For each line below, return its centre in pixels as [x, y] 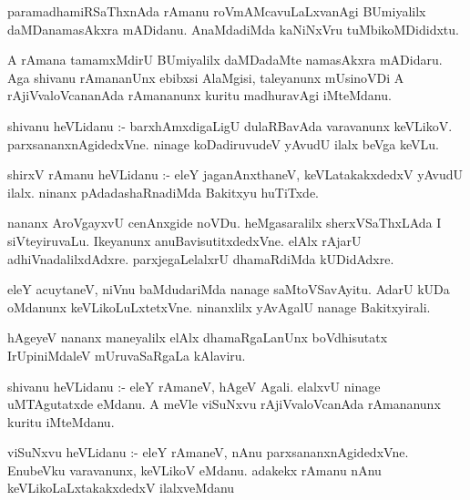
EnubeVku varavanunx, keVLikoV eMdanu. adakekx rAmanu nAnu [194, 469]
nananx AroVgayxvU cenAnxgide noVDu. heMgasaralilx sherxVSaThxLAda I [225, 223]
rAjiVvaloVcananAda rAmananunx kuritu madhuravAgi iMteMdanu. [199, 95]
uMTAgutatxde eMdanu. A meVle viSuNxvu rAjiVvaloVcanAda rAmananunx [224, 404]
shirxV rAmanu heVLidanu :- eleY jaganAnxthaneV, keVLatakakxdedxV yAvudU [235, 174]
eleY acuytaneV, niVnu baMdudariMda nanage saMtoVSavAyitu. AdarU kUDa [229, 289]
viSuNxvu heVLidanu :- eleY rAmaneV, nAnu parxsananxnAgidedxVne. [208, 452]
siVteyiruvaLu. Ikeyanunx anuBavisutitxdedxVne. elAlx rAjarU [184, 240]
